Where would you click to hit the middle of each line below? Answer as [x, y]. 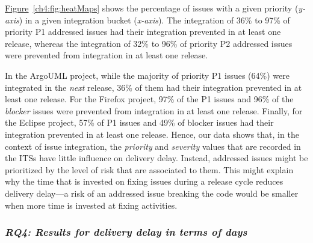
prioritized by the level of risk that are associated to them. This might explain [149, 169]
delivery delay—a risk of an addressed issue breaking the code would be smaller [152, 193]
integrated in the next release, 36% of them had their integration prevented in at [153, 87]
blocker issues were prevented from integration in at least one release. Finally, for [154, 110]
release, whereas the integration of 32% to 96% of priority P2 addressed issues [149, 43]
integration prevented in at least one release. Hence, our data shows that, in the [152, 134]
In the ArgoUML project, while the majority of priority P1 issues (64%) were [147, 75]
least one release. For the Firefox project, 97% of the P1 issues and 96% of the [149, 99]
